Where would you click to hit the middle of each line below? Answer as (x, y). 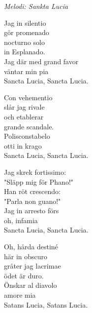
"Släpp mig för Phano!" (39, 181)
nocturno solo (24, 42)
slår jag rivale (24, 107)
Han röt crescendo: (32, 191)
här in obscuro (26, 256)
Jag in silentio (25, 22)
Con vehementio (28, 97)
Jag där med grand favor (41, 61)
